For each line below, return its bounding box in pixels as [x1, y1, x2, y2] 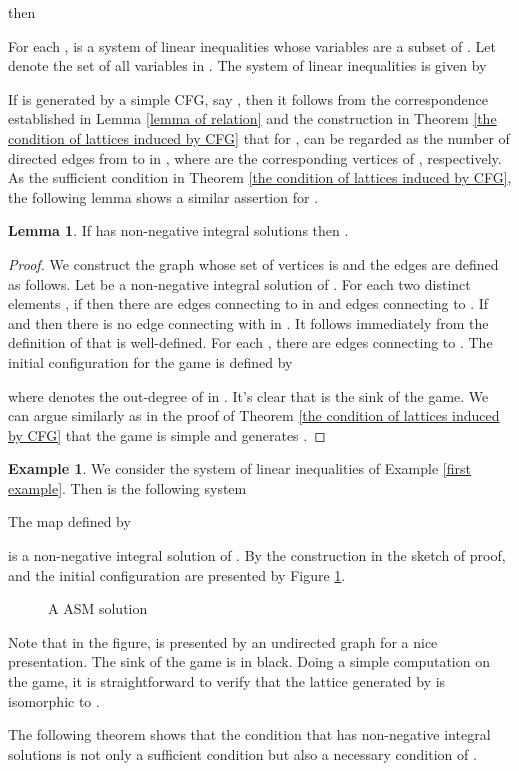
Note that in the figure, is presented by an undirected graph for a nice [8, 631, 438, 652]
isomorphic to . [8, 690, 100, 711]
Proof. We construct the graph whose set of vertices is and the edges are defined [8, 253, 499, 274]
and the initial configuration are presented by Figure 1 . [8, 564, 346, 585]
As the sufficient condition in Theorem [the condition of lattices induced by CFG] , [8, 167, 512, 188]
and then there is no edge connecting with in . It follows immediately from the [8, 312, 489, 333]
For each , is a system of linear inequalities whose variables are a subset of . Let [8, 35, 496, 56]
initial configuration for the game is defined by [8, 351, 293, 372]
